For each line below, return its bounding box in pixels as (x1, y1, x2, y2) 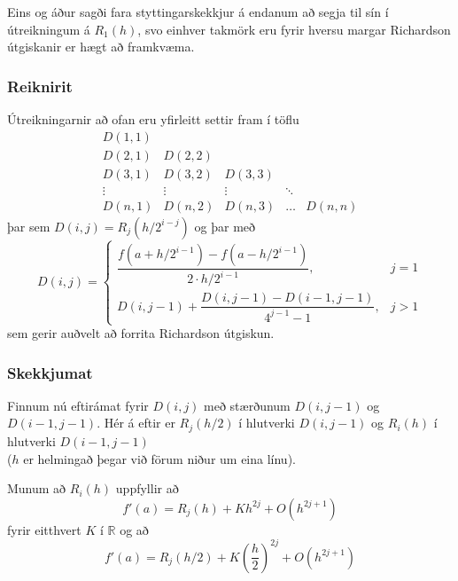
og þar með (194, 216, 256, 235)
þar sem (7, 216, 50, 235)
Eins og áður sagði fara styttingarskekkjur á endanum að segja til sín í (7, 3, 389, 20)
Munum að (7, 479, 66, 498)
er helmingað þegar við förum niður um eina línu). (23, 449, 296, 467)
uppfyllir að (115, 479, 179, 498)
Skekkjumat (7, 361, 93, 383)
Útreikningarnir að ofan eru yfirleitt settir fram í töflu (7, 110, 299, 128)
